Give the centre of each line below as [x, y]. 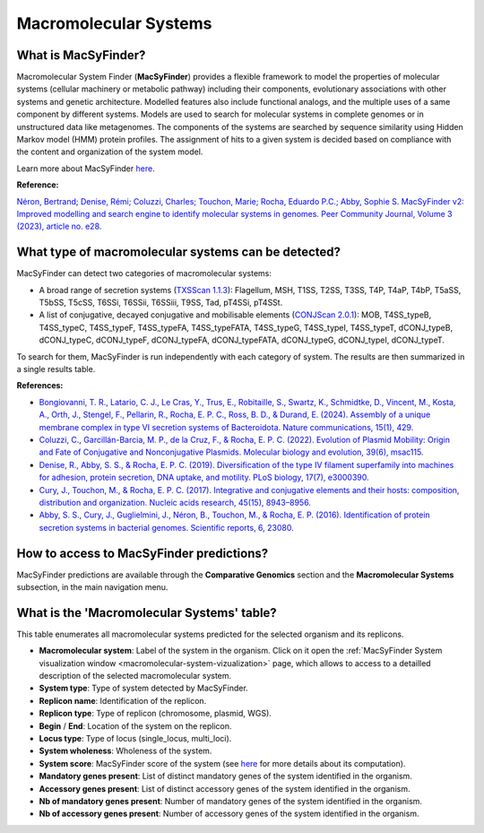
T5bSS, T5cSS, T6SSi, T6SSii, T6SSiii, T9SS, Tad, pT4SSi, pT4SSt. [161, 303]
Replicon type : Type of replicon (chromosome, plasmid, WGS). [156, 714]
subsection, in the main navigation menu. [92, 586]
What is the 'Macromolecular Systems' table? [147, 613]
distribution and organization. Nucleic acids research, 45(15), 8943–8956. [175, 502]
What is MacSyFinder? [81, 55]
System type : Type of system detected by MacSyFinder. [143, 688]
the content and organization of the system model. [110, 152]
